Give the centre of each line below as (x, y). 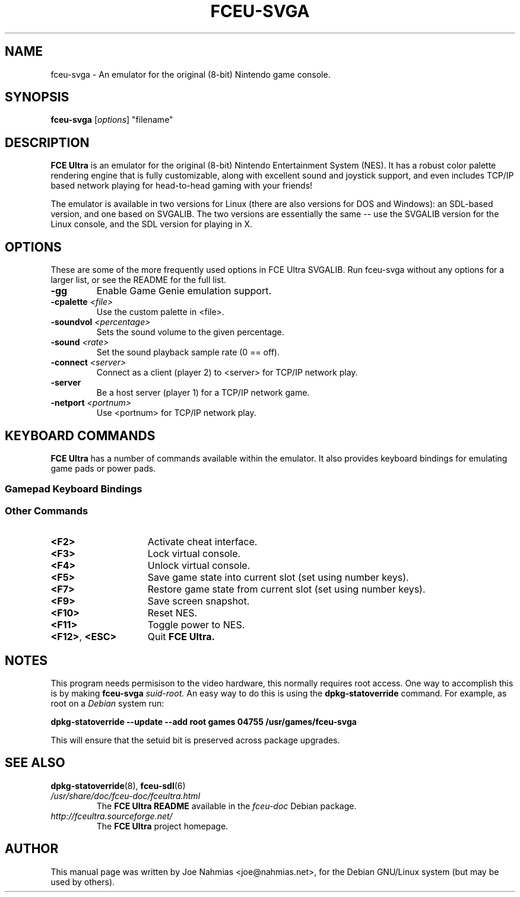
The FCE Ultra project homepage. (162, 826)
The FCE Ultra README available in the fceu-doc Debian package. (226, 806)
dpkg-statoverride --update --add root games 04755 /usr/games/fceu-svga (204, 721)
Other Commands (47, 510)
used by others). (83, 882)
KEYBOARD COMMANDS (80, 435)
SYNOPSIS (37, 97)
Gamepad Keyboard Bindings (74, 489)
